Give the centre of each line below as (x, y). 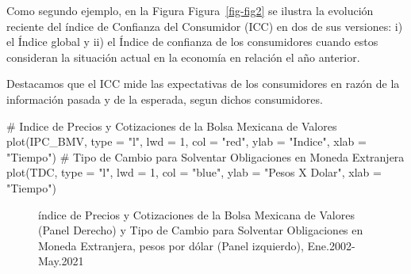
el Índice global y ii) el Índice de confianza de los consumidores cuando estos (192, 42)
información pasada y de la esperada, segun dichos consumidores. (165, 99)
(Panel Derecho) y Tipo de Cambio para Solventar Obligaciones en (201, 230)
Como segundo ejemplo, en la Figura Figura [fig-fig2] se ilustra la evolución (190, 10)
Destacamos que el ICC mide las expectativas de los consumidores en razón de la (203, 84)
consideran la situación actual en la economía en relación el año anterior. (183, 57)
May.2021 (61, 261)
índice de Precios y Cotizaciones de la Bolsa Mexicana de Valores (196, 214)
